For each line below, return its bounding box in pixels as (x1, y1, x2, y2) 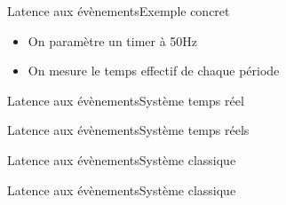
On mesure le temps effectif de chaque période (28, 61, 280, 80)
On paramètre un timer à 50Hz (28, 31, 198, 50)
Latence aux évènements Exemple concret (7, 2, 230, 20)
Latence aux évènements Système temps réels (7, 121, 250, 139)
